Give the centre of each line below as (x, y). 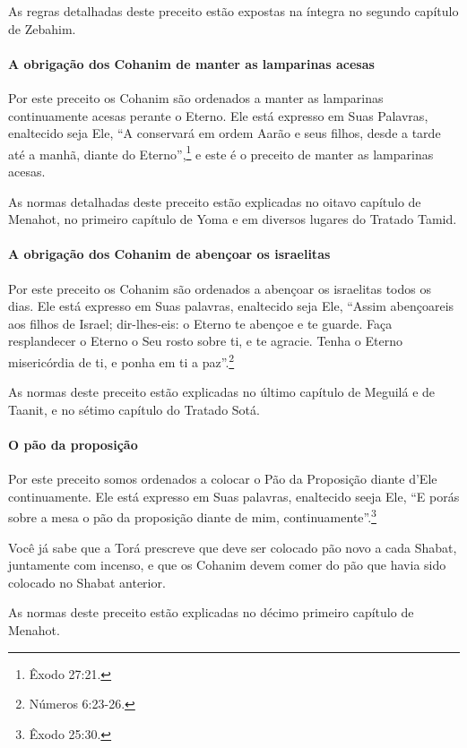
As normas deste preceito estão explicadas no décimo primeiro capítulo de (211, 612)
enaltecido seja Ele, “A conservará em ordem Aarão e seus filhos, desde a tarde (225, 133)
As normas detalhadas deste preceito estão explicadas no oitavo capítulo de (215, 201)
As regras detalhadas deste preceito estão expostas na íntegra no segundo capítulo (233, 11)
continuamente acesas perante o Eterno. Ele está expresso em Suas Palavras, (218, 115)
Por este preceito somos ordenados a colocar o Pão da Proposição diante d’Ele (223, 479)
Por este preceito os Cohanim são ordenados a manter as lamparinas (196, 97)
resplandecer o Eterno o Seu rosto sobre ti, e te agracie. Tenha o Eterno (205, 341)
